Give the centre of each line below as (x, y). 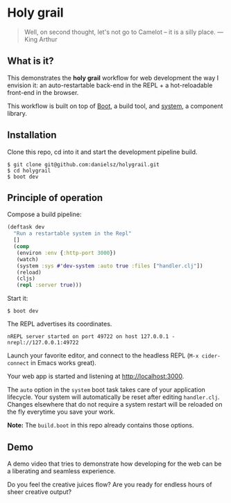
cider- (211, 356)
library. (17, 113)
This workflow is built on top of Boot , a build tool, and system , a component (115, 106)
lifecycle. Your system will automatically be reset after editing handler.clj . (113, 397)
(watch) (27, 259)
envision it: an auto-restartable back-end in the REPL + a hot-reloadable (110, 85)
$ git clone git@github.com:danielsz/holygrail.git (83, 164)
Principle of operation (55, 198)
